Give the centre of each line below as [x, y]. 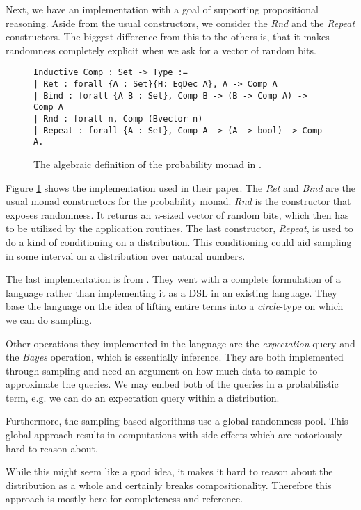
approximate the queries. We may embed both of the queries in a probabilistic [172, 384]
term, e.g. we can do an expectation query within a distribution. [143, 397]
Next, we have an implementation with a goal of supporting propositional [162, 9]
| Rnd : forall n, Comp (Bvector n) [118, 119]
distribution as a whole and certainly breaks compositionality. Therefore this [169, 485]
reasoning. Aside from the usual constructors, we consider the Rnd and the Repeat [180, 23]
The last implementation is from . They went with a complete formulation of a [173, 279]
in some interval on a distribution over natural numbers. [126, 255]
